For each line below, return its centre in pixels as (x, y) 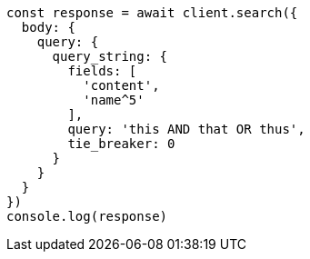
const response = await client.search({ (152, 13)
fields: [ (102, 71)
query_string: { (110, 56)
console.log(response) (87, 216)
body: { (48, 27)
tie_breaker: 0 (121, 144)
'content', (121, 85)
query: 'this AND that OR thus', (186, 129)
